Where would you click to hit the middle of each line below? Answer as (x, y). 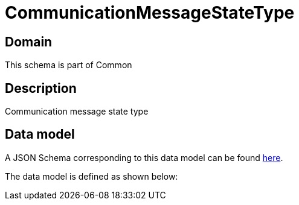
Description (41, 88)
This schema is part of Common (69, 65)
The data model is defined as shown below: (92, 176)
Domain (29, 42)
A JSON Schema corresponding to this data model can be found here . (144, 157)
